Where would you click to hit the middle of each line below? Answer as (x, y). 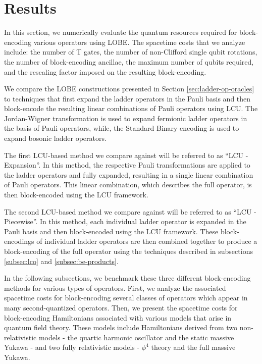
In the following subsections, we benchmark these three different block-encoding (127, 278)
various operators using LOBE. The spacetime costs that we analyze (139, 42)
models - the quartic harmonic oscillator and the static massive (136, 337)
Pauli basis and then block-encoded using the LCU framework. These (111, 231)
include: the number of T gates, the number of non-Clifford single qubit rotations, (131, 52)
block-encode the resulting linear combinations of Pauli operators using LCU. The (131, 108)
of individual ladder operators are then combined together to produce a (147, 241)
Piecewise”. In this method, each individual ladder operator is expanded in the (125, 221)
